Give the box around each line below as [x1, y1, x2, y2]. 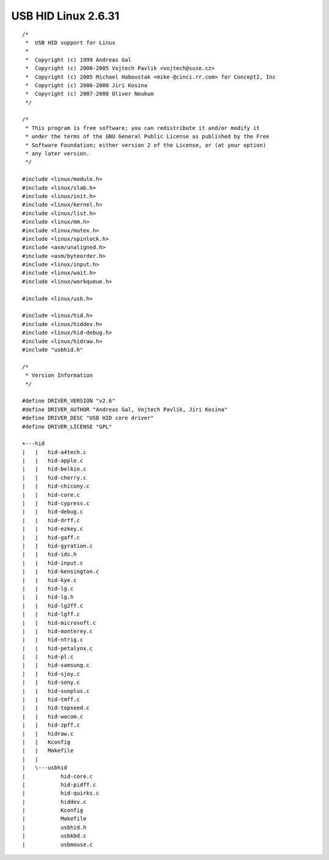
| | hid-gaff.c [22, 534, 80, 541]
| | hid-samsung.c [22, 662, 90, 669]
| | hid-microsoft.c [22, 619, 96, 626]
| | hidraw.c [22, 730, 74, 737]
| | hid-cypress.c [22, 500, 90, 507]
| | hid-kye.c [22, 577, 77, 583]
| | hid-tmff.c [22, 696, 80, 703]
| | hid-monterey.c [22, 628, 93, 634]
